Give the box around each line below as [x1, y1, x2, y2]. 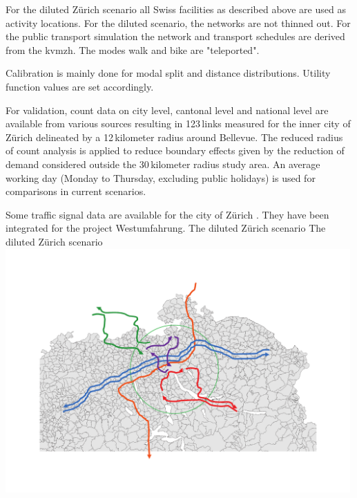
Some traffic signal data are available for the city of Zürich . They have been [6, 207, 329, 221]
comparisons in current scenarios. [6, 184, 146, 199]
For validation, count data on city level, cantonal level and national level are [6, 102, 329, 117]
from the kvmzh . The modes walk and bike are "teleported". [6, 42, 260, 57]
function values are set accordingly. [6, 79, 154, 93]
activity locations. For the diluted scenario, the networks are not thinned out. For [6, 15, 351, 30]
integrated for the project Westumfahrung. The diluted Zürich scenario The [6, 221, 326, 235]
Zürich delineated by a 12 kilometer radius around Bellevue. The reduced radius [6, 129, 343, 144]
